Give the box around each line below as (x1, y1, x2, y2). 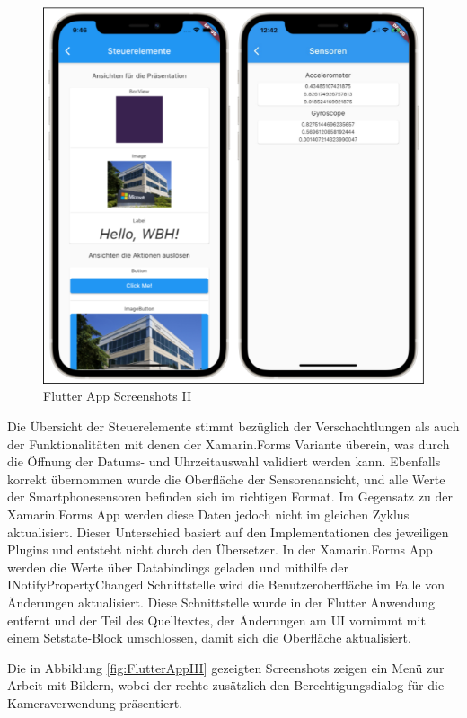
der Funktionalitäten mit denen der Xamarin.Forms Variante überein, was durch (7, 434, 450, 453)
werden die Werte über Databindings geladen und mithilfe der (7, 557, 349, 576)
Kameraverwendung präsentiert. (7, 693, 183, 712)
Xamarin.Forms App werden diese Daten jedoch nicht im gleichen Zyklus (7, 504, 410, 523)
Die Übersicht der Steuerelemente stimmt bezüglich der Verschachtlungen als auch (7, 416, 460, 435)
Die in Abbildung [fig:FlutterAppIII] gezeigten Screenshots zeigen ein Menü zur (7, 658, 445, 677)
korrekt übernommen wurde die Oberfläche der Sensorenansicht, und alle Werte (7, 469, 445, 488)
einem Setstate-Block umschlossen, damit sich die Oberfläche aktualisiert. (7, 628, 411, 647)
